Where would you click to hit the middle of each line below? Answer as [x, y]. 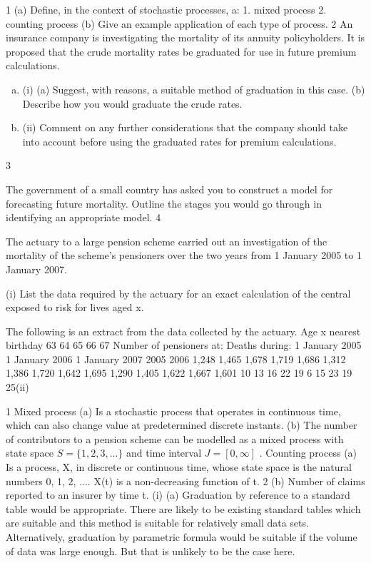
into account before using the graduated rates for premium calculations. [179, 141]
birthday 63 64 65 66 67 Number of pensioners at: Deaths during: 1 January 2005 [184, 345]
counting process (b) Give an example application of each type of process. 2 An [179, 23]
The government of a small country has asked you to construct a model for [169, 189]
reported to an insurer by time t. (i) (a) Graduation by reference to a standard [178, 495]
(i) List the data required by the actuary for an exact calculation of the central [178, 293]
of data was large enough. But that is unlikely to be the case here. [151, 551]
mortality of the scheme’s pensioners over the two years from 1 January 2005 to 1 [184, 255]
